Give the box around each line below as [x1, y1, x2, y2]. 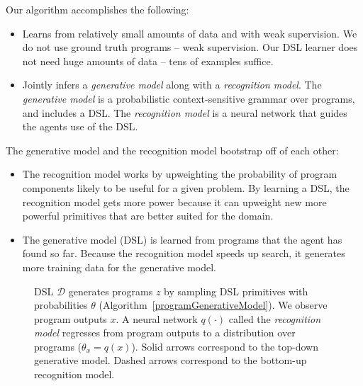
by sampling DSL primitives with [164, 283, 308, 298]
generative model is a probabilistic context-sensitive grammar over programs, [22, 91, 355, 106]
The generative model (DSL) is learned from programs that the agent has [22, 232, 342, 246]
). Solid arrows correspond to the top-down [131, 339, 319, 353]
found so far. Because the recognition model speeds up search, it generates [22, 246, 345, 261]
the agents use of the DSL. [22, 119, 138, 134]
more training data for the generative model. [22, 259, 216, 274]
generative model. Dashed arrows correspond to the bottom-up [34, 353, 307, 368]
